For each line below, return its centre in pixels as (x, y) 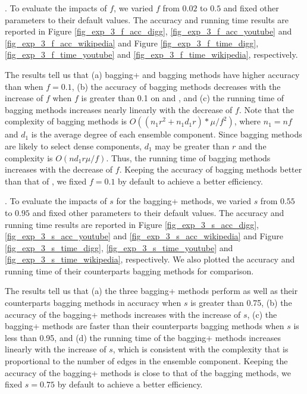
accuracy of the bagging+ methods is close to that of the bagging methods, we (148, 372)
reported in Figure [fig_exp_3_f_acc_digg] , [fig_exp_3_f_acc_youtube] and (148, 31)
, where (248, 121)
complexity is (29, 157)
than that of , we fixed (46, 181)
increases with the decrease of (59, 169)
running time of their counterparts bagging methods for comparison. (129, 271)
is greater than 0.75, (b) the (241, 303)
